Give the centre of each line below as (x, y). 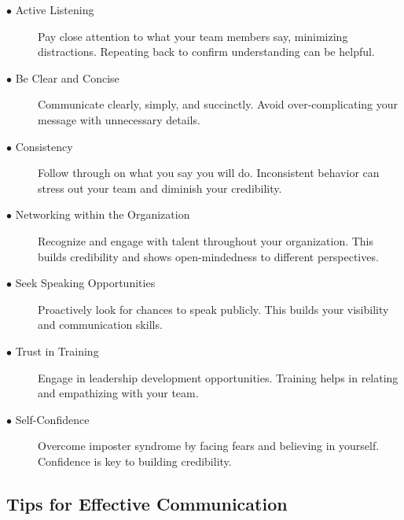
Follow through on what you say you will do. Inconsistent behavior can (209, 173)
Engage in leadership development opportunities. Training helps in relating (218, 377)
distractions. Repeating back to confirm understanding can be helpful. (206, 52)
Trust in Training (57, 350)
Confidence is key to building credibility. (135, 461)
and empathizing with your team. (118, 393)
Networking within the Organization (103, 214)
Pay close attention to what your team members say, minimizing (193, 36)
